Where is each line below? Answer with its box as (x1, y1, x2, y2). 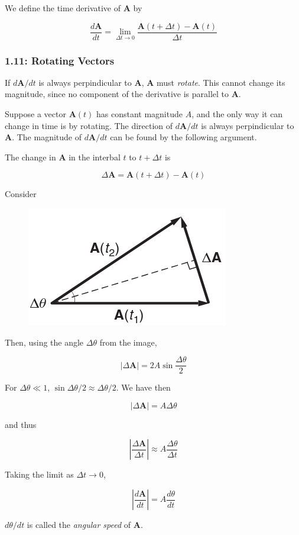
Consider (5, 188, 37, 200)
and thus (5, 418, 37, 430)
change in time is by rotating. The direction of (5, 119, 173, 131)
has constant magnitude (96, 108, 183, 120)
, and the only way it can (191, 108, 283, 120)
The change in (5, 150, 56, 163)
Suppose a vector (5, 108, 66, 120)
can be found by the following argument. (110, 131, 257, 143)
